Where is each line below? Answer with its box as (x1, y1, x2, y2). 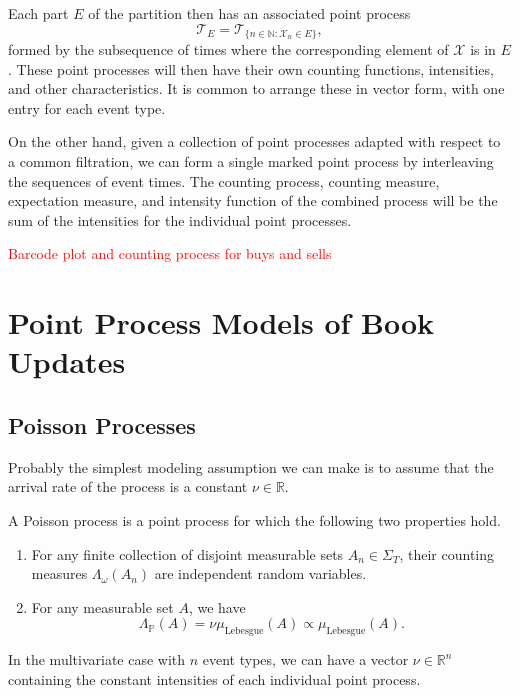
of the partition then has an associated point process (88, 3, 411, 23)
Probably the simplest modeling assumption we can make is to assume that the (8, 456, 494, 477)
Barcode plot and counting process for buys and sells (8, 243, 332, 264)
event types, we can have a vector (202, 649, 409, 670)
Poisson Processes (8, 409, 196, 440)
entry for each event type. (8, 97, 166, 118)
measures (31, 563, 88, 584)
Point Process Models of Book (8, 302, 435, 343)
